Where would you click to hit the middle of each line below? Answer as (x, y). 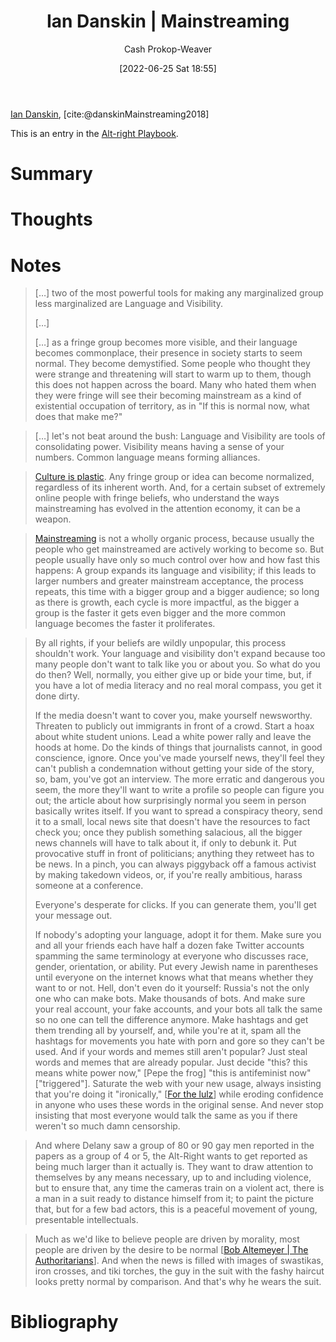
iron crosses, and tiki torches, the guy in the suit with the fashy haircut (179, 1271)
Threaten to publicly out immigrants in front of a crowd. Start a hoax (174, 726)
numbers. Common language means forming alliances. (147, 457)
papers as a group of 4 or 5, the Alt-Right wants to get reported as (171, 1156)
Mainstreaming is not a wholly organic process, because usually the (174, 539)
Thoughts (51, 219)
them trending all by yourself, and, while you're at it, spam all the (168, 1031)
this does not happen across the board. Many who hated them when (175, 385)
